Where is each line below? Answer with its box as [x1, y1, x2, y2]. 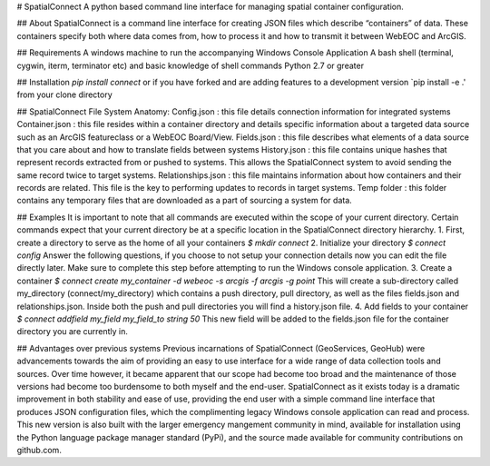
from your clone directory [16, 89, 113, 100]
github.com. [16, 444, 63, 455]
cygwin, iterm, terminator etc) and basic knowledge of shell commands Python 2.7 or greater [16, 60, 365, 71]
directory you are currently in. [16, 326, 129, 337]
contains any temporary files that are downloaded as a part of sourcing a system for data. [16, 195, 353, 206]
